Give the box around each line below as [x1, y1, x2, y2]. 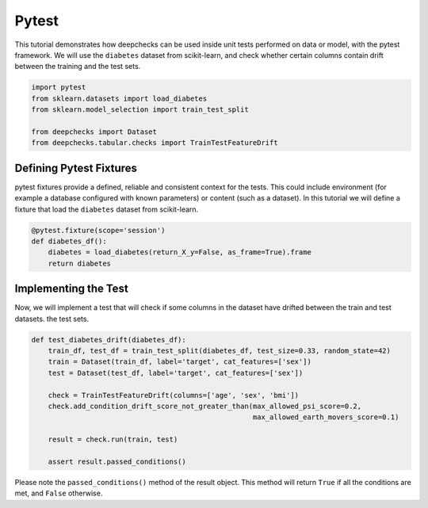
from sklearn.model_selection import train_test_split [31, 105, 249, 114]
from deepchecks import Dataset [31, 127, 158, 136]
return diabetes [48, 258, 111, 268]
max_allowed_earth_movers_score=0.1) [252, 413, 399, 422]
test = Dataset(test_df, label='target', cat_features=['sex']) [48, 369, 304, 377]
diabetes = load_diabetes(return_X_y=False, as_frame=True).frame [48, 248, 312, 257]
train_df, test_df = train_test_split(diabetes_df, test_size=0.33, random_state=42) [48, 346, 392, 355]
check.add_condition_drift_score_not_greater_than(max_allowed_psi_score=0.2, [48, 401, 362, 411]
